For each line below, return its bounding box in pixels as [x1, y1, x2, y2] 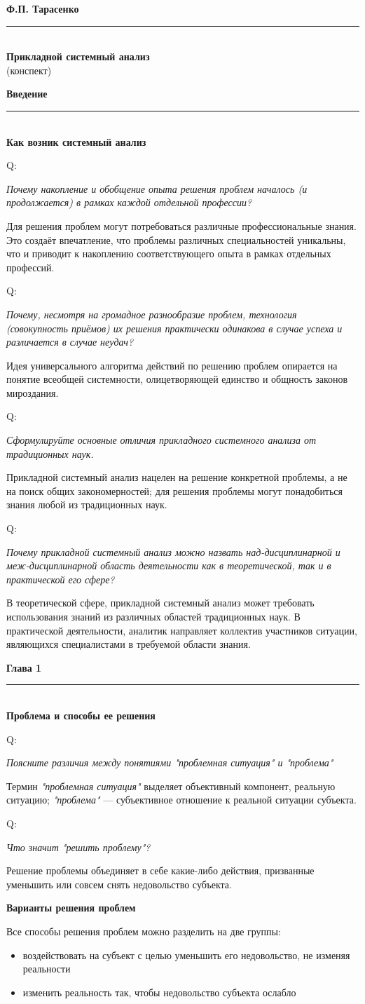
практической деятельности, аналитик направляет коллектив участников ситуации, [6, 623, 357, 637]
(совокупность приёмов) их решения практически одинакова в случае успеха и [6, 320, 343, 335]
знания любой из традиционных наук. [6, 497, 167, 512]
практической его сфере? [6, 571, 115, 586]
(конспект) [6, 62, 52, 77]
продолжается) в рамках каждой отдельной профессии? [6, 195, 252, 210]
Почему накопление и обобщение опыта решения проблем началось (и [6, 181, 308, 196]
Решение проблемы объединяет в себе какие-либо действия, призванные [6, 863, 315, 878]
